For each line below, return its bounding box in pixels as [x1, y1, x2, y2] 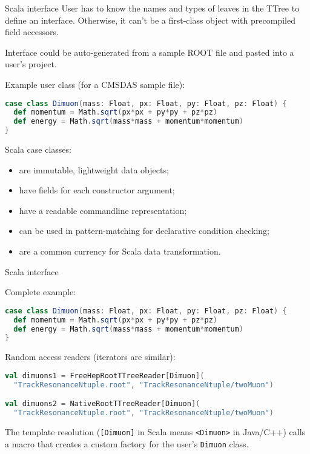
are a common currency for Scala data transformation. [19, 245, 221, 258]
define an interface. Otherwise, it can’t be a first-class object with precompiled [5, 13, 295, 26]
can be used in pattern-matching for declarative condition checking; [19, 224, 270, 237]
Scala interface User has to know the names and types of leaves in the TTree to [5, 2, 300, 14]
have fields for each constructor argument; [19, 184, 175, 196]
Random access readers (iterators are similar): [5, 350, 176, 363]
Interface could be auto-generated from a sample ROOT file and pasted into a [5, 45, 294, 58]
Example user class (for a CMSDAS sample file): [5, 78, 185, 90]
